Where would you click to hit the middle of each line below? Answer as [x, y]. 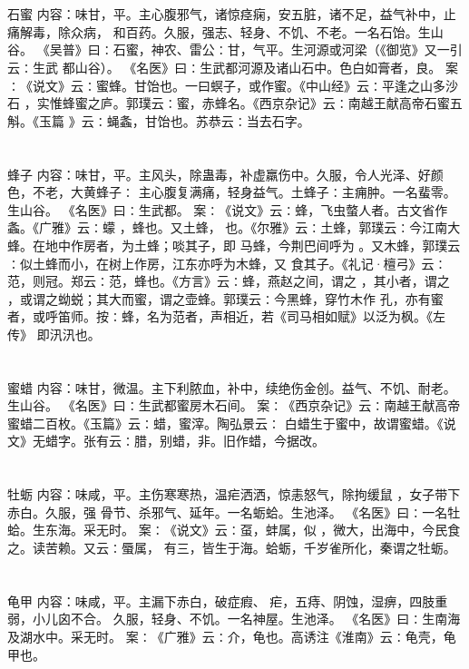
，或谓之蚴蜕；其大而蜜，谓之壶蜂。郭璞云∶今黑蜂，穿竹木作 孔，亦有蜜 [225, 298]
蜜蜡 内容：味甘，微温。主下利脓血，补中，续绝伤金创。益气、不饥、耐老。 [232, 387]
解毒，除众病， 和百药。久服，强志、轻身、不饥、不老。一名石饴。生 [225, 31]
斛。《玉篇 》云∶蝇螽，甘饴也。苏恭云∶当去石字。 [159, 120]
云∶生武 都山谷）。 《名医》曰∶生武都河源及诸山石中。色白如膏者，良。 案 [233, 67]
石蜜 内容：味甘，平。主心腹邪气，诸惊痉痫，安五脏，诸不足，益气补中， [225, 14]
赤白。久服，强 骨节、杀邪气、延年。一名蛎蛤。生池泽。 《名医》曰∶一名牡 [234, 512]
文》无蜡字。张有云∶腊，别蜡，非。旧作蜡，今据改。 [166, 441]
